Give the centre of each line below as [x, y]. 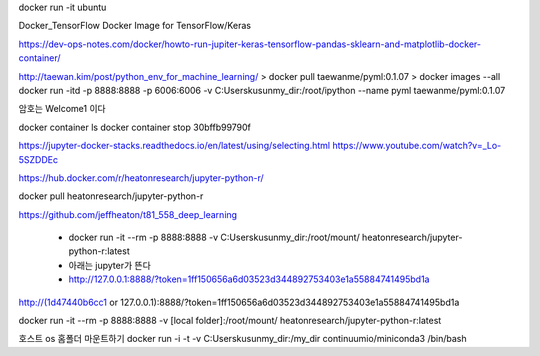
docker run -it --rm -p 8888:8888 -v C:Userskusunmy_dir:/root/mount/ [214, 237]
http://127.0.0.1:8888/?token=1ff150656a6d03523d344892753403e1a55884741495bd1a [249, 279]
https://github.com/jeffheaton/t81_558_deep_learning [128, 214]
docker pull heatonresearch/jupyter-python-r [111, 196]
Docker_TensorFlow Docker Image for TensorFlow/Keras [135, 26]
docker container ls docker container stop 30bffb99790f [135, 127]
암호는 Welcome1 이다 [62, 109]
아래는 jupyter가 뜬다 [110, 265]
